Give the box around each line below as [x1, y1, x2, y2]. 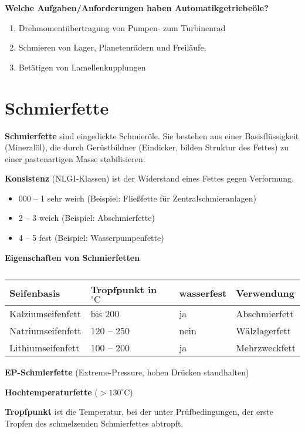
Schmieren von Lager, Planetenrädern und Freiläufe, [18, 41, 206, 53]
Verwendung [236, 286, 294, 300]
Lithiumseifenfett [9, 341, 80, 355]
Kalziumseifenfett [9, 307, 81, 321]
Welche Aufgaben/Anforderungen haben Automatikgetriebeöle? [5, 2, 269, 14]
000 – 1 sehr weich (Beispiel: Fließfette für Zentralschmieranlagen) [18, 192, 256, 204]
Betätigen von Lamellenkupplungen [18, 61, 146, 73]
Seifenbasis [9, 286, 60, 300]
